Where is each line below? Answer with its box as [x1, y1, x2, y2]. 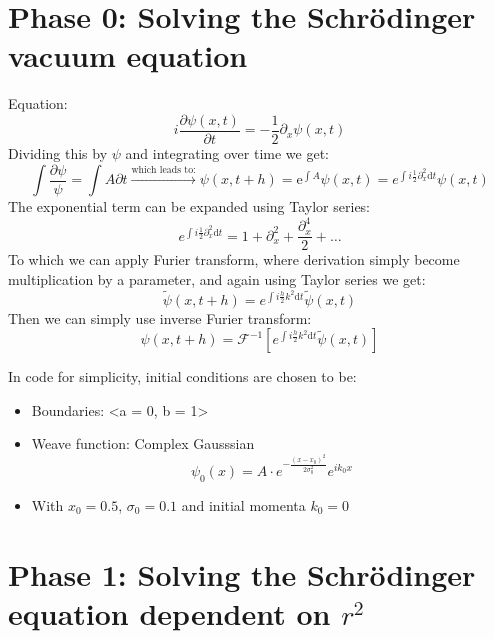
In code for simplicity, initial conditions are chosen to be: [8, 366, 357, 387]
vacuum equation [8, 35, 248, 76]
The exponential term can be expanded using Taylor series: [8, 196, 371, 217]
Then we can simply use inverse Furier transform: [8, 307, 312, 328]
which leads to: [131, 165, 196, 176]
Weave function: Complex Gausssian [31, 433, 255, 454]
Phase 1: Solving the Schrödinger [8, 553, 476, 594]
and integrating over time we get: [125, 142, 329, 163]
